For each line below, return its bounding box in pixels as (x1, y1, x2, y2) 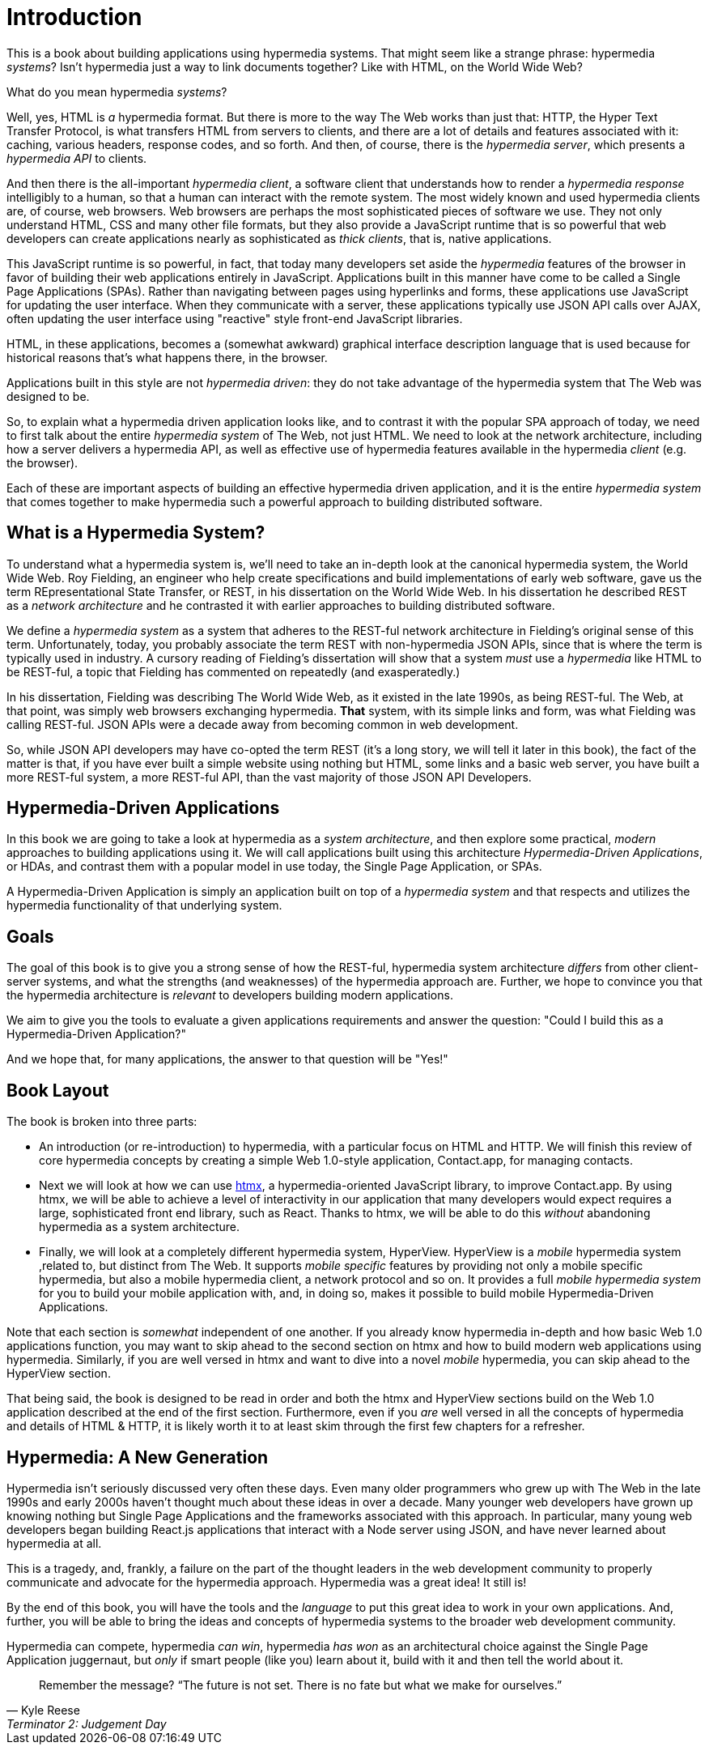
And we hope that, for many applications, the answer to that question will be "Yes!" (6, 1052, 448, 1067)
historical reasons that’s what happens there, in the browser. (6, 350, 328, 364)
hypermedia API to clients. (6, 151, 147, 165)
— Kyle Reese (6, 1702, 80, 1717)
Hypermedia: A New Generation (6, 1446, 269, 1468)
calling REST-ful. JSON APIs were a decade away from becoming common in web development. (6, 717, 519, 731)
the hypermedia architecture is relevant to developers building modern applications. (6, 988, 453, 1003)
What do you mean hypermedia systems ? (6, 84, 227, 99)
